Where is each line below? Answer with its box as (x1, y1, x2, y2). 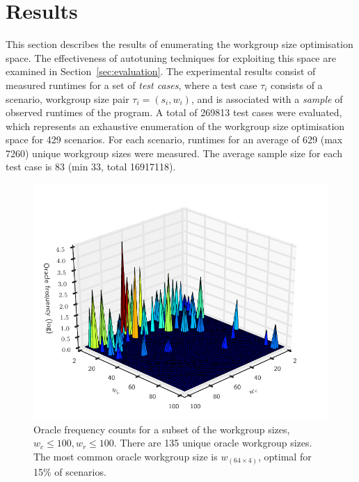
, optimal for (257, 449, 312, 464)
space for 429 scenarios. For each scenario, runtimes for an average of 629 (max (6, 132, 343, 147)
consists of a (271, 77, 323, 92)
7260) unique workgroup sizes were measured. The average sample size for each (6, 145, 342, 160)
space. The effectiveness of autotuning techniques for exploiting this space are (6, 50, 336, 65)
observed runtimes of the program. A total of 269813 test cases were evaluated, (6, 105, 342, 120)
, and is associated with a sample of (191, 91, 343, 106)
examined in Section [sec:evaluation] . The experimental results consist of (6, 64, 316, 79)
